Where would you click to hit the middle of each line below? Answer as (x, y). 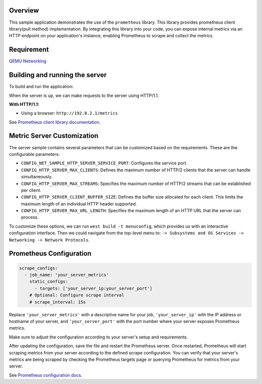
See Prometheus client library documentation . (55, 122)
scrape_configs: (39, 268)
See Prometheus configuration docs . (46, 375)
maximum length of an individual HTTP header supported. (79, 204)
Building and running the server (58, 75)
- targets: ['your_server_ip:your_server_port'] (93, 288)
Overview (24, 10)
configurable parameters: (34, 154)
